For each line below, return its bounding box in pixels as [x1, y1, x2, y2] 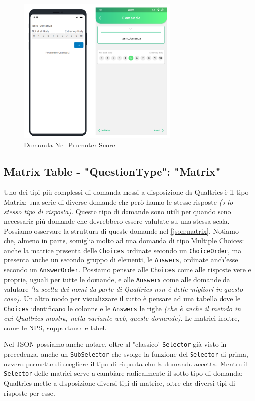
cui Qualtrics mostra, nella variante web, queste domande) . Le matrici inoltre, [4, 313, 240, 323]
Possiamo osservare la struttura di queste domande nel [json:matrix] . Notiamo [4, 225, 239, 236]
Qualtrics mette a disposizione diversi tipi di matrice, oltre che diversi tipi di [4, 378, 235, 388]
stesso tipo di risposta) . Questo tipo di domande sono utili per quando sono [4, 206, 231, 217]
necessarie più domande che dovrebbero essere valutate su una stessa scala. [4, 216, 230, 226]
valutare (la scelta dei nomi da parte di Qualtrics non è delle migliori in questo [4, 284, 243, 294]
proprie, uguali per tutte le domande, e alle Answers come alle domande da [4, 274, 230, 284]
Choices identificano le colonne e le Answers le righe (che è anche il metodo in [4, 303, 241, 313]
